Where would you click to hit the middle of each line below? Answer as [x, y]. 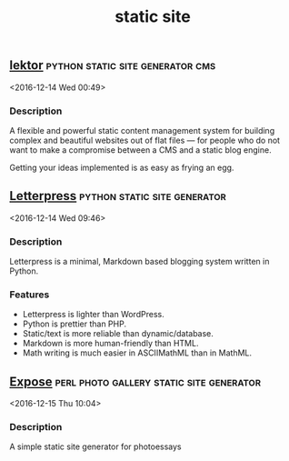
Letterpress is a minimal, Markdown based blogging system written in [140, 262]
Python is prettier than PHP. [75, 324]
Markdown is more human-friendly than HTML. [110, 344]
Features [30, 295]
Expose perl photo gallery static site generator [135, 381]
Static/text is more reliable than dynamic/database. [118, 334]
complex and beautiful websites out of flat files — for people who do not [144, 140]
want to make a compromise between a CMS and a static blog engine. [140, 150]
